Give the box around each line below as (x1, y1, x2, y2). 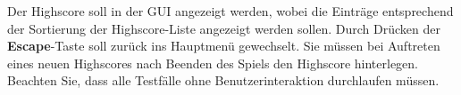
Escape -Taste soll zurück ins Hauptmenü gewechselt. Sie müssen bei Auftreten (7, 36, 440, 55)
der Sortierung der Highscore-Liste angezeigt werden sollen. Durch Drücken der (7, 19, 440, 37)
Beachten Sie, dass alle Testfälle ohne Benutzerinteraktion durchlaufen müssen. (7, 71, 440, 90)
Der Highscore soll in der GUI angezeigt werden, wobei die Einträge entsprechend (7, 2, 454, 20)
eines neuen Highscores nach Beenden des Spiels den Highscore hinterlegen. (7, 53, 419, 72)
